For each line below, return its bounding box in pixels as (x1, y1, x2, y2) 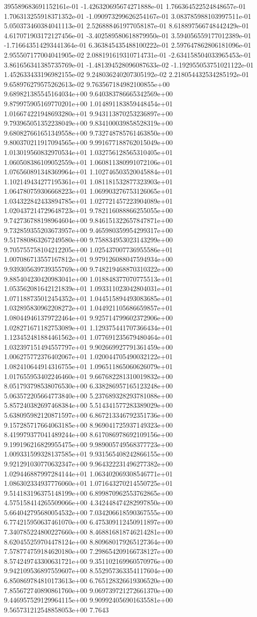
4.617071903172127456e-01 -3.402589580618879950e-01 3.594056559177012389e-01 (4, 30, 252, 40)
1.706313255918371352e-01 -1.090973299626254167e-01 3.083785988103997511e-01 (4, 10, 252, 21)
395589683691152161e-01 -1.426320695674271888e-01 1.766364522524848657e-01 (4, 1, 246, 11)
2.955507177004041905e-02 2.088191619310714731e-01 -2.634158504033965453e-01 (4, 49, 252, 60)
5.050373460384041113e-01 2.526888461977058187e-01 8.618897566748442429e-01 (4, 20, 249, 31)
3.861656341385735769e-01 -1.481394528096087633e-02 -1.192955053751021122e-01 (4, 59, 254, 70)
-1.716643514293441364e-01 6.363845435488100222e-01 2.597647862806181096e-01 (4, 40, 252, 50)
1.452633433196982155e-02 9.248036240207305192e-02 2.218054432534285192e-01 (4, 69, 249, 79)
